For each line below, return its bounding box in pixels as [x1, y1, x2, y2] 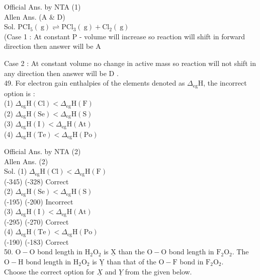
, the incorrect [203, 78, 247, 88]
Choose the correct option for [4, 266, 95, 276]
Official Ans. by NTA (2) [4, 146, 81, 157]
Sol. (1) [4, 166, 27, 176]
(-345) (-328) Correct [4, 176, 69, 186]
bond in [180, 256, 204, 266]
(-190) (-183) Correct [4, 236, 69, 247]
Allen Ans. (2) [4, 156, 48, 166]
